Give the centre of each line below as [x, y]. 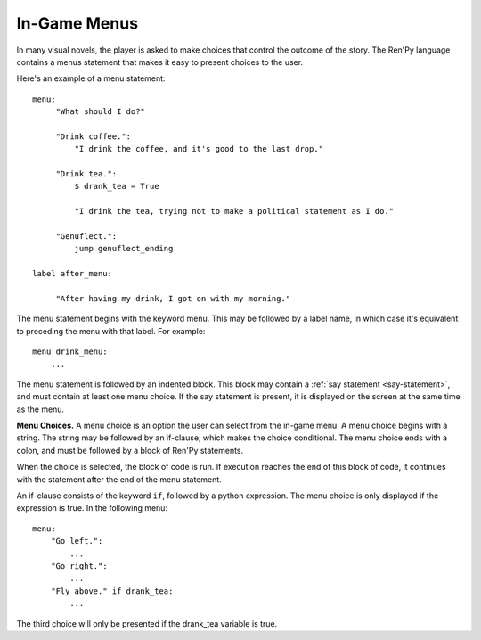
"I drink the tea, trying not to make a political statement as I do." [234, 211]
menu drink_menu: [70, 352]
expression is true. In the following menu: [92, 508]
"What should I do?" [101, 112]
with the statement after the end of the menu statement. [119, 479]
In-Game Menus [77, 23]
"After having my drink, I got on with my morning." [173, 298]
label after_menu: [73, 274]
